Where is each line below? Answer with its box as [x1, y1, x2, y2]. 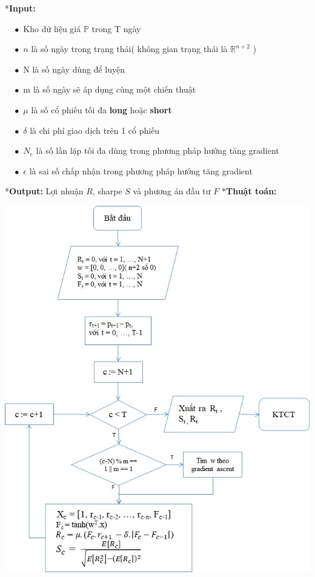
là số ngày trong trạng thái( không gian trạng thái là [31, 42, 228, 55]
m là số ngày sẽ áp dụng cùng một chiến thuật [23, 83, 196, 96]
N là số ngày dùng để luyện [23, 62, 125, 75]
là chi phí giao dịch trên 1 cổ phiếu [30, 124, 160, 136]
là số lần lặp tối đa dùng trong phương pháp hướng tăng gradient [36, 144, 279, 157]
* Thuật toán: [221, 185, 277, 197]
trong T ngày [91, 22, 141, 35]
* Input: [5, 2, 36, 14]
